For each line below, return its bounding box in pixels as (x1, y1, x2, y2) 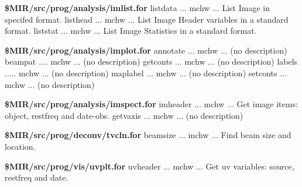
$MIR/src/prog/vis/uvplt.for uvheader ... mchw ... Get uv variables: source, (5, 160, 294, 172)
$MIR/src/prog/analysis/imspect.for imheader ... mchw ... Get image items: (5, 98, 298, 110)
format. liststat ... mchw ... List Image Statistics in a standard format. (5, 24, 257, 37)
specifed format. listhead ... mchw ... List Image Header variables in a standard (5, 13, 289, 25)
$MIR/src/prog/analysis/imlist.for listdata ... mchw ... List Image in (5, 2, 270, 13)
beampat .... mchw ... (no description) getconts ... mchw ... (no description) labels (5, 55, 298, 68)
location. (5, 140, 36, 152)
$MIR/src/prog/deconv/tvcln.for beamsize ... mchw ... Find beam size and (5, 129, 291, 141)
